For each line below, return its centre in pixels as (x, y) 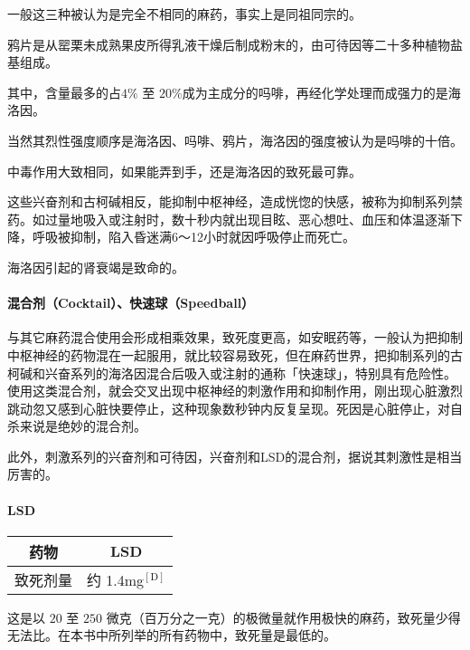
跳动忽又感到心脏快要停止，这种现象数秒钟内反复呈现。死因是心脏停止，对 (229, 408)
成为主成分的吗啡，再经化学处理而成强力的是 (315, 92)
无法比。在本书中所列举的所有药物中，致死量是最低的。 (172, 635)
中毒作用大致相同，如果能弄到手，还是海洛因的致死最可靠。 (184, 171)
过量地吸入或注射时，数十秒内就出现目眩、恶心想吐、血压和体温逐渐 (247, 219)
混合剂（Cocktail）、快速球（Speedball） (131, 303)
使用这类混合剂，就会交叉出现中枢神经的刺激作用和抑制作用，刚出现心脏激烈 (235, 391)
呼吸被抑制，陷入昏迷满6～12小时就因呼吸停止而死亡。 (193, 237)
